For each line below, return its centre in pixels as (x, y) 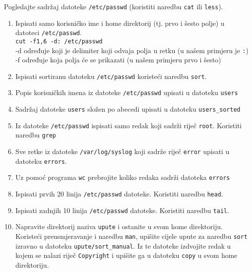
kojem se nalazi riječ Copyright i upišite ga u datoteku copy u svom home (126, 255)
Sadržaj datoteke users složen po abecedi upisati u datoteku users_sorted (128, 109)
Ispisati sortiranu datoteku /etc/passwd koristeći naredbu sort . (111, 76)
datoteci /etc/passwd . (49, 32)
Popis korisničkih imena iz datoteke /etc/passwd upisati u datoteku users (127, 92)
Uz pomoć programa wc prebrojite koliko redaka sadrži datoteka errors (123, 177)
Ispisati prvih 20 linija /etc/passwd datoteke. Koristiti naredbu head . (119, 194)
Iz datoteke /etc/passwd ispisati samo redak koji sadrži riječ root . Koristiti (128, 125)
